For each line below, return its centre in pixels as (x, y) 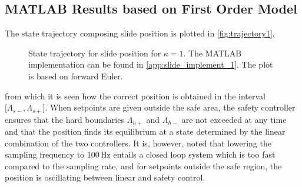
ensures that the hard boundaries (64, 119)
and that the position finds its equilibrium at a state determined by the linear (145, 131)
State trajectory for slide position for (95, 53)
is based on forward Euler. (76, 76)
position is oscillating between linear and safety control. (105, 177)
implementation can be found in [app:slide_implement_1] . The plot (151, 64)
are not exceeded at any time (234, 119)
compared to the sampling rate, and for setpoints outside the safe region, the (143, 166)
